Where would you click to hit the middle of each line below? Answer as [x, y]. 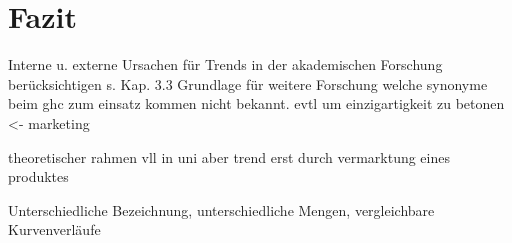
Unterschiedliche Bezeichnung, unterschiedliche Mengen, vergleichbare [221, 209]
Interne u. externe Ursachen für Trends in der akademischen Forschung [225, 64]
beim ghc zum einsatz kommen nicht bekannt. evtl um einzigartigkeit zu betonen [256, 103]
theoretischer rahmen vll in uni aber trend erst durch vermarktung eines [229, 156]
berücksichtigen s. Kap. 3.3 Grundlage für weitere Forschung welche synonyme [248, 83]
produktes [38, 176]
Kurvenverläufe [54, 229]
